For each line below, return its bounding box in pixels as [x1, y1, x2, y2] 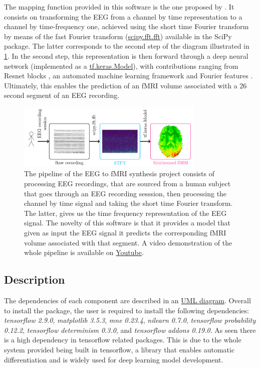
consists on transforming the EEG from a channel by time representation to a [4, 11, 242, 22]
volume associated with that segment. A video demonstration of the [24, 237, 232, 248]
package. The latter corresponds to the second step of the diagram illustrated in [4, 41, 249, 51]
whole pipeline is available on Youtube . [24, 247, 144, 258]
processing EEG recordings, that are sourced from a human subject [24, 178, 231, 189]
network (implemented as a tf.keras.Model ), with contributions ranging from [4, 60, 238, 71]
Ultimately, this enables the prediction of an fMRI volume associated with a [4, 80, 237, 90]
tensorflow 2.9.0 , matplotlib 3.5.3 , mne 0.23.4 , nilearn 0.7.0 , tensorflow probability [4, 315, 256, 325]
